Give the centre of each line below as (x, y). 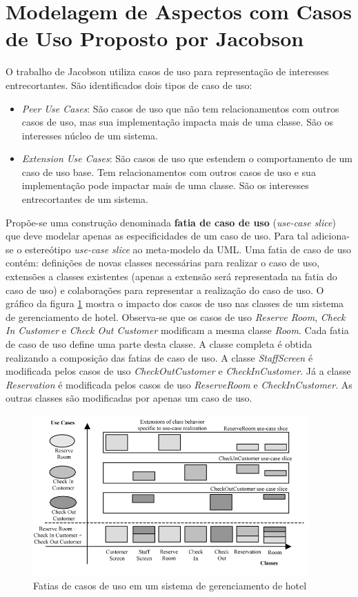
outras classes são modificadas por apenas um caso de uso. (129, 398)
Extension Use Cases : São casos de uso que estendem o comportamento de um (187, 158)
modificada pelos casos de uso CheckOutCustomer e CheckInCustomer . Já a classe (178, 371)
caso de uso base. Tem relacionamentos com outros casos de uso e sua (169, 172)
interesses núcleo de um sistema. (90, 135)
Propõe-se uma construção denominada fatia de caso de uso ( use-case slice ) (171, 222)
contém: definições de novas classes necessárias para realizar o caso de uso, (163, 263)
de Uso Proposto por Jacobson (155, 38)
